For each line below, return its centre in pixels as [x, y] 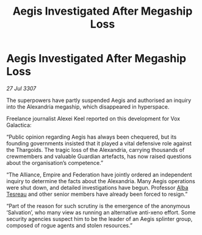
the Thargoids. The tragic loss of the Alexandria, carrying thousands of [96, 150]
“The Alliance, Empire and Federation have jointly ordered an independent [99, 175]
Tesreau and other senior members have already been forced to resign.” [97, 194]
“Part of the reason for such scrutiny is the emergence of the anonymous [98, 206]
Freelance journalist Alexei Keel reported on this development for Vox [93, 118]
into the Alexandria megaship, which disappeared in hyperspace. [88, 107]
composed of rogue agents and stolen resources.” [70, 225]
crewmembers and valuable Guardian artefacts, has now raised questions [99, 156]
